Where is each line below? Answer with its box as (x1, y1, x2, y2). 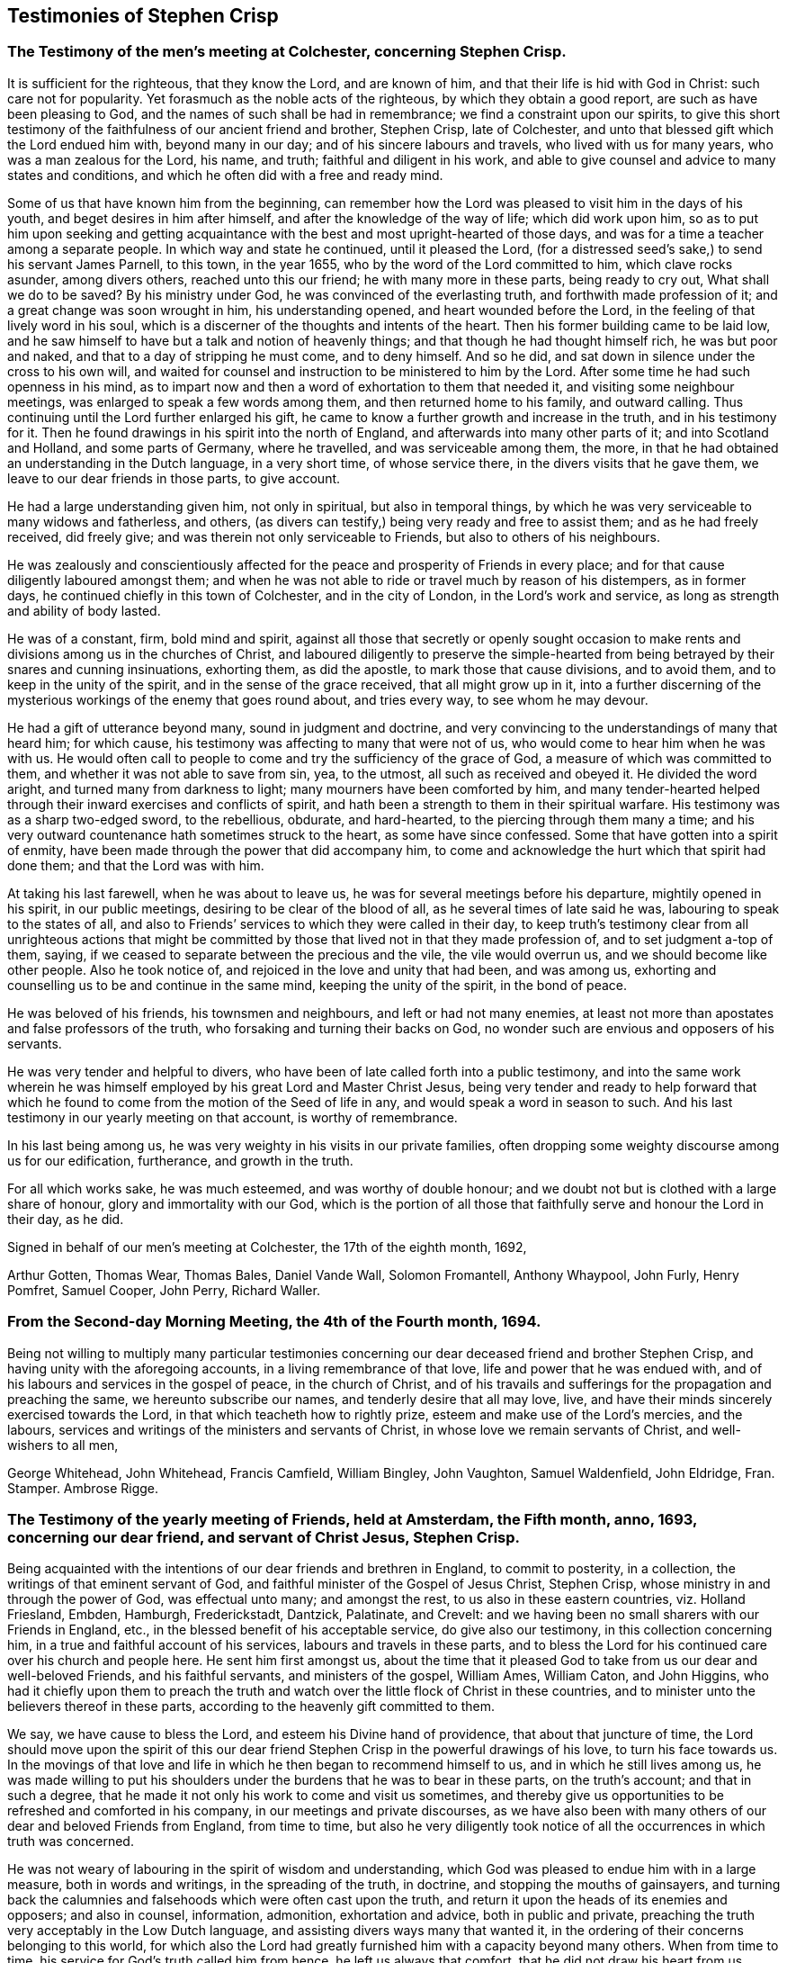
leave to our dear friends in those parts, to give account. (7, 470, 341, 486)
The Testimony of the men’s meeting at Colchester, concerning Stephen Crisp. (7, 42, 567, 61)
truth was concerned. (7, 1833, 134, 1850)
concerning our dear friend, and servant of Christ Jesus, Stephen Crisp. (7, 1527, 521, 1546)
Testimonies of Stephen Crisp (7, 5, 279, 27)
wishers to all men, (7, 1436, 119, 1453)
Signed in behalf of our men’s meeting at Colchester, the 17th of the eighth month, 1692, (7, 1238, 527, 1255)
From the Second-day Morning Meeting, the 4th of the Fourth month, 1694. (7, 1312, 541, 1331)
